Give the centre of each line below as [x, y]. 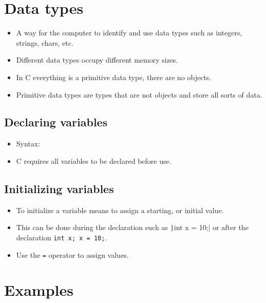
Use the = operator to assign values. [72, 254]
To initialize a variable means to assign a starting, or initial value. [120, 210]
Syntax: [28, 144]
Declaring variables [56, 122]
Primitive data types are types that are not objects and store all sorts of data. [139, 94]
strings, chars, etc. [45, 42]
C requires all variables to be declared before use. [94, 160]
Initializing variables [59, 188]
